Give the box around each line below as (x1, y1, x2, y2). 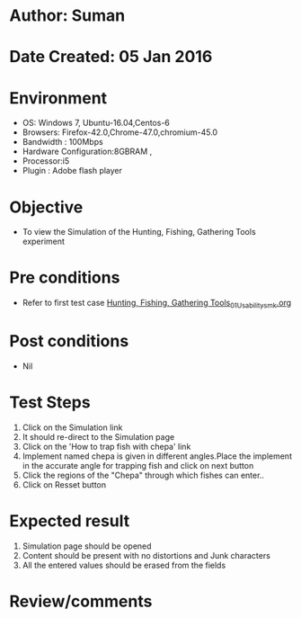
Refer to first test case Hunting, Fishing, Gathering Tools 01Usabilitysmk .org (22, 298, 292, 310)
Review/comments (9, 591, 153, 612)
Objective (9, 197, 84, 217)
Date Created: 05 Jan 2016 (9, 47, 213, 67)
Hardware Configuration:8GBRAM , (22, 146, 153, 157)
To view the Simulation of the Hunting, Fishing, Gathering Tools (22, 227, 256, 237)
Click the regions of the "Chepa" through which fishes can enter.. (22, 470, 265, 480)
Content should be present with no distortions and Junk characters (22, 550, 271, 560)
